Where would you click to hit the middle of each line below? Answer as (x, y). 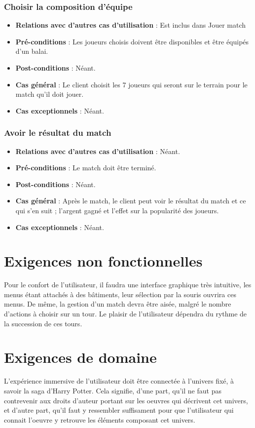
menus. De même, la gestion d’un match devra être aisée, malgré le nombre (118, 304)
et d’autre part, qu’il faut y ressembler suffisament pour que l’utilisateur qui (119, 410)
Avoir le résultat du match (58, 133)
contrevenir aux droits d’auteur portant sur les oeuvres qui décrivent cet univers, (126, 400)
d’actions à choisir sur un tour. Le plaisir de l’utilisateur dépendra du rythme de (126, 314)
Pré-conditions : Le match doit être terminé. (86, 168)
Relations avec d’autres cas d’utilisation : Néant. (98, 151)
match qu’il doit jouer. (50, 94)
